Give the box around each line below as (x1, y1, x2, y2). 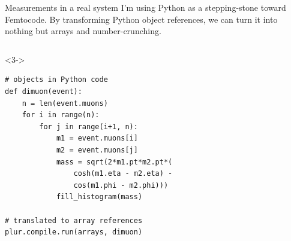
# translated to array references (5, 216, 143, 225)
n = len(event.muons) (22, 99, 108, 108)
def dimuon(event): (5, 87, 82, 96)
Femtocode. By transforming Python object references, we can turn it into (5, 13, 278, 25)
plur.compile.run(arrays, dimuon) (5, 228, 143, 237)
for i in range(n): (22, 111, 100, 120)
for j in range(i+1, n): (39, 122, 138, 131)
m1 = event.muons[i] (56, 134, 138, 143)
